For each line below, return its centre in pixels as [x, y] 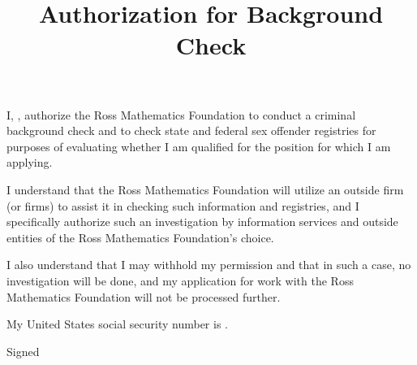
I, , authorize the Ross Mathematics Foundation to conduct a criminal [181, 114]
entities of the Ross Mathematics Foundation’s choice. [140, 237]
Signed [23, 351]
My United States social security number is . [117, 324]
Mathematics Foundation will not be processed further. [144, 296]
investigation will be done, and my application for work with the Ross [180, 280]
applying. [30, 162]
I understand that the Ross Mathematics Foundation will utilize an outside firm [205, 189]
